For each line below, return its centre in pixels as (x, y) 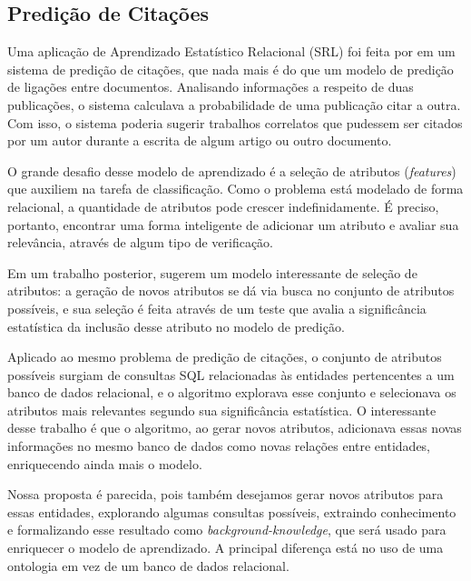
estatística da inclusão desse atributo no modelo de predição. (176, 326)
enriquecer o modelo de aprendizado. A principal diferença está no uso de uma (226, 548)
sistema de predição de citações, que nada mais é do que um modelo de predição (231, 69)
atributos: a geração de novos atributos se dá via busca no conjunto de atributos (231, 290)
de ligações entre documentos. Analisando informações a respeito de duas (211, 87)
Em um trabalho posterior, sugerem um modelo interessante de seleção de (212, 272)
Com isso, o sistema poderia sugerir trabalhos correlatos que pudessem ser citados (235, 122)
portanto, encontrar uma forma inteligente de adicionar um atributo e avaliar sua (233, 224)
